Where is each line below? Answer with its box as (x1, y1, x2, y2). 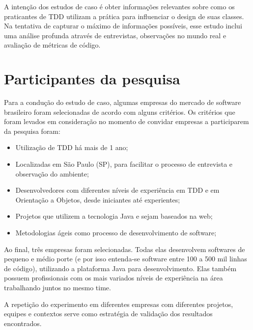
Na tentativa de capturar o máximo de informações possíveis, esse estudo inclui (4, 21, 242, 31)
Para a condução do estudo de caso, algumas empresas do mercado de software (4, 97, 241, 107)
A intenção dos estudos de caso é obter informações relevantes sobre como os (4, 1, 235, 11)
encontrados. (4, 318, 42, 328)
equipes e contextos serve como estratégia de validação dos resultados (4, 308, 213, 319)
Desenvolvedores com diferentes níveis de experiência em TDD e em (15, 185, 220, 195)
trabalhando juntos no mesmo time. (4, 282, 111, 292)
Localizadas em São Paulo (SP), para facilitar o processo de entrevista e (15, 159, 233, 169)
